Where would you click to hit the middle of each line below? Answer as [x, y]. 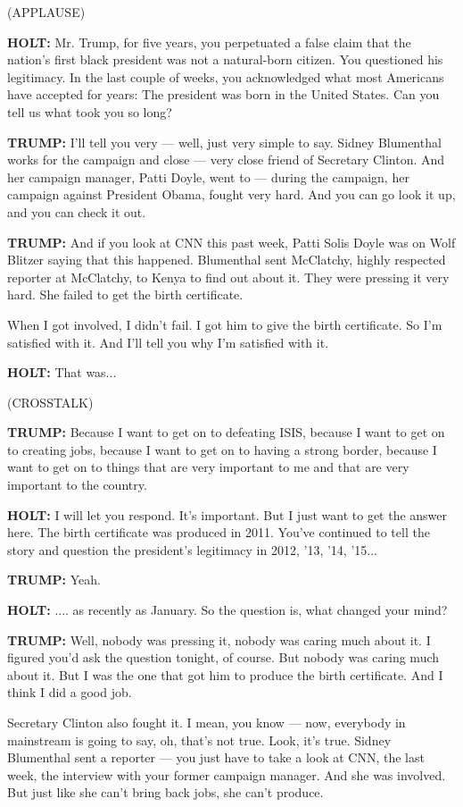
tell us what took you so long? [90, 111]
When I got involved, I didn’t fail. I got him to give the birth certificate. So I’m [225, 324]
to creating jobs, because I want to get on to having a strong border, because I [222, 449]
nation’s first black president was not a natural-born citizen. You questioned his [225, 59]
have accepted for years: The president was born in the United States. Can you [223, 94]
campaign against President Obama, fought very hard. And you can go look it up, [231, 194]
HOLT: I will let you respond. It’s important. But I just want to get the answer [227, 514]
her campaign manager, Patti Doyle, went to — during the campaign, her [208, 177]
